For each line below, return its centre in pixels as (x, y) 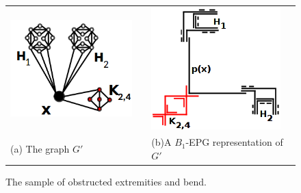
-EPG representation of (234, 142)
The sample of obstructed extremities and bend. (106, 182)
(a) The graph (40, 149)
